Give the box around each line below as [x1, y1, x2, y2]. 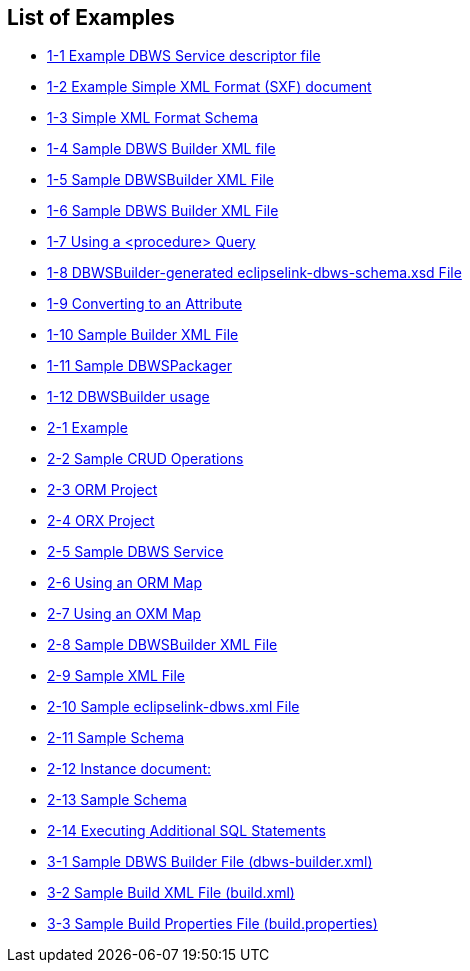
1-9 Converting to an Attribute [47, 295, 243, 313]
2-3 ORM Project [47, 481, 158, 499]
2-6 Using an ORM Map [47, 574, 203, 592]
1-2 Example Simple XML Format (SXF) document [47, 78, 372, 96]
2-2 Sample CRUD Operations [47, 450, 244, 468]
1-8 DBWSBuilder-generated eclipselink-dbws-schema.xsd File [47, 264, 462, 282]
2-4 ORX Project [47, 512, 155, 530]
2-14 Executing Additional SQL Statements [47, 822, 326, 840]
